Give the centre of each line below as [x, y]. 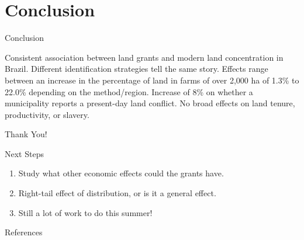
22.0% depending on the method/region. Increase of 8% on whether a [129, 91]
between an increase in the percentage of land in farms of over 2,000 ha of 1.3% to [152, 80]
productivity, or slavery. [47, 114]
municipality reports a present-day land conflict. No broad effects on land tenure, [150, 103]
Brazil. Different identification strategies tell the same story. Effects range [137, 69]
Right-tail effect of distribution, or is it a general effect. [117, 193]
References [24, 232]
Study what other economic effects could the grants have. [121, 173]
